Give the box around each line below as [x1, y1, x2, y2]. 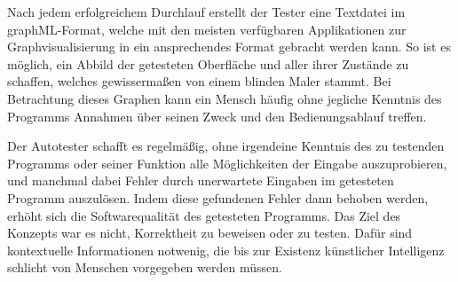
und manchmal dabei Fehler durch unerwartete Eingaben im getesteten [7, 171, 394, 190]
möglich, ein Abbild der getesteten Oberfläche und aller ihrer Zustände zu [7, 54, 409, 73]
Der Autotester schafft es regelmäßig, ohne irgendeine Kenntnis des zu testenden [7, 137, 445, 155]
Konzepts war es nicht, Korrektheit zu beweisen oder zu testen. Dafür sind [7, 223, 413, 242]
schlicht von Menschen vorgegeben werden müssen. [7, 258, 282, 277]
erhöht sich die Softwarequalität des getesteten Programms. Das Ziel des [7, 206, 401, 224]
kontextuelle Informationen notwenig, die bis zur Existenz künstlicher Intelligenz [7, 240, 445, 259]
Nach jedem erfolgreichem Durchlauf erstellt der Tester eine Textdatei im [7, 3, 406, 20]
